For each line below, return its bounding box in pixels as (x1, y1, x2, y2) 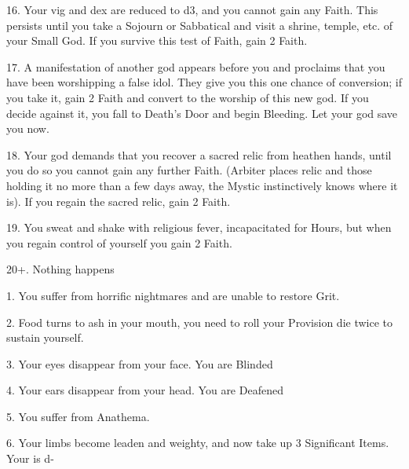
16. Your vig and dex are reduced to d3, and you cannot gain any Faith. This (6, 2, 378, 17)
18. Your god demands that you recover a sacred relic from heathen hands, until (6, 146, 392, 163)
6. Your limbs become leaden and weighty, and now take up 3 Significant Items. (6, 434, 389, 451)
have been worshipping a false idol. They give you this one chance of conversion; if (6, 74, 402, 90)
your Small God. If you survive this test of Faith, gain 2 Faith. (6, 32, 308, 49)
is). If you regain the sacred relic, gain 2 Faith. (6, 192, 231, 209)
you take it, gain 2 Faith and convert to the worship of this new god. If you (6, 89, 369, 105)
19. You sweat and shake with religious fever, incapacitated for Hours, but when (6, 219, 392, 236)
